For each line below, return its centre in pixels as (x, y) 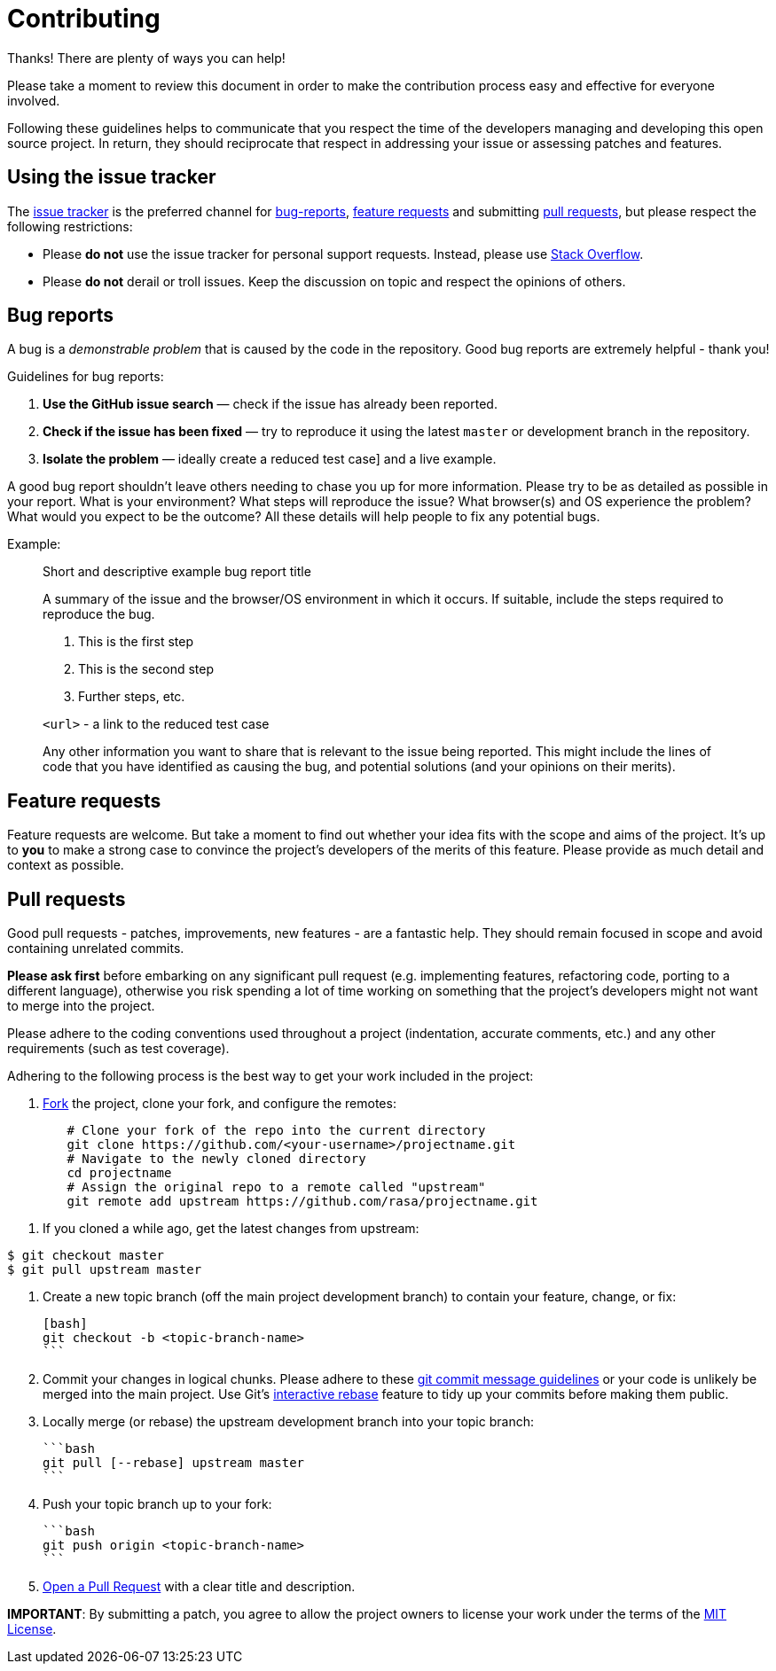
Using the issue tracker (112, 177)
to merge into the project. (81, 1006)
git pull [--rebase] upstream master (174, 1463)
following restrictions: (70, 226)
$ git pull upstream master (105, 1270)
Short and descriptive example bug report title (177, 572)
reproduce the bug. (99, 614)
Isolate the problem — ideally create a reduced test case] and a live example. (270, 459)
